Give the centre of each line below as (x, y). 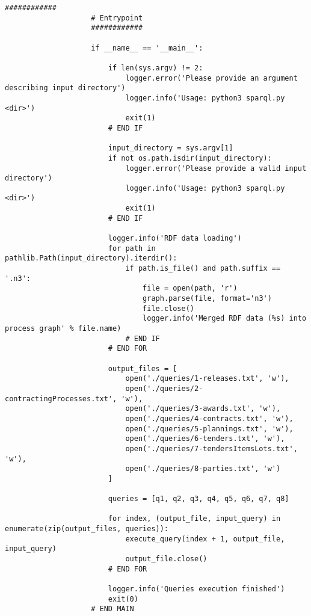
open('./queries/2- (164, 388)
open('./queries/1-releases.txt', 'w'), (207, 379)
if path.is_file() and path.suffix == (203, 269)
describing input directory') (65, 88)
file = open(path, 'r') (190, 288)
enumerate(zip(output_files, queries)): (87, 529)
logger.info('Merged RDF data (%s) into (225, 319)
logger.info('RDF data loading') (175, 239)
